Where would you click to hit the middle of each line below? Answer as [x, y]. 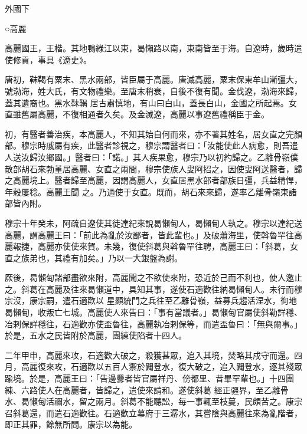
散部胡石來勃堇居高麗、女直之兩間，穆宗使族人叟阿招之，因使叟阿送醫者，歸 [153, 168]
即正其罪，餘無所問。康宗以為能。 [71, 424]
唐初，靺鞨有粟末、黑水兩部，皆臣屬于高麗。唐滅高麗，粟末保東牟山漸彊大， [153, 79]
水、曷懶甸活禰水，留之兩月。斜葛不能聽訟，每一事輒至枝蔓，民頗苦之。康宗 [153, 401]
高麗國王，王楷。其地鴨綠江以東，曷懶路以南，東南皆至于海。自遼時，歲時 [149, 48]
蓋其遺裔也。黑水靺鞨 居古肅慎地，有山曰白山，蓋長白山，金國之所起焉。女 [151, 102]
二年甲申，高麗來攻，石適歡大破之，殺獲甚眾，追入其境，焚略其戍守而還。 [149, 355]
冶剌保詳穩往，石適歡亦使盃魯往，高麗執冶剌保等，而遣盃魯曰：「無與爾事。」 [153, 323]
